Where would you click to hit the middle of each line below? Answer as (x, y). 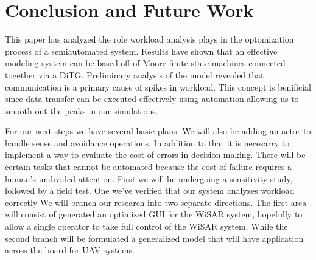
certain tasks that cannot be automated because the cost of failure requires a (149, 167)
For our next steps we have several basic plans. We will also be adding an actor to (158, 131)
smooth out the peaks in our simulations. (82, 110)
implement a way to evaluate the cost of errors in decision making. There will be (155, 155)
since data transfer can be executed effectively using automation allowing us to (152, 99)
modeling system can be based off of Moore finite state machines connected (145, 63)
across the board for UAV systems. (70, 250)
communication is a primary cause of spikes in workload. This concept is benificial (158, 87)
